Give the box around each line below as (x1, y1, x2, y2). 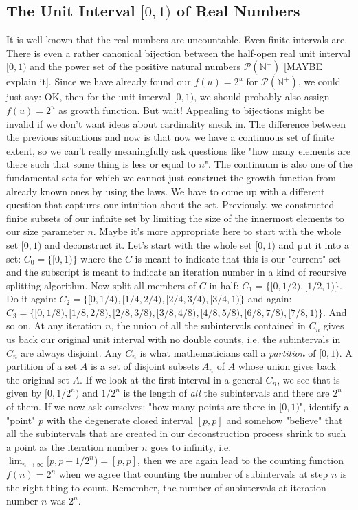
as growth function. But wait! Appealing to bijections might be (58, 102, 324, 117)
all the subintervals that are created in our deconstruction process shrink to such (6, 426, 346, 441)
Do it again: (6, 291, 56, 306)
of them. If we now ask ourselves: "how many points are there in (6, 399, 276, 414)
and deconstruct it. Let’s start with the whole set (45, 237, 252, 252)
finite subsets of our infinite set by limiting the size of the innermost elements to (6, 210, 344, 225)
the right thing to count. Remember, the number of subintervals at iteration (6, 480, 326, 494)
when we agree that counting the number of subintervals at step (58, 467, 328, 481)
